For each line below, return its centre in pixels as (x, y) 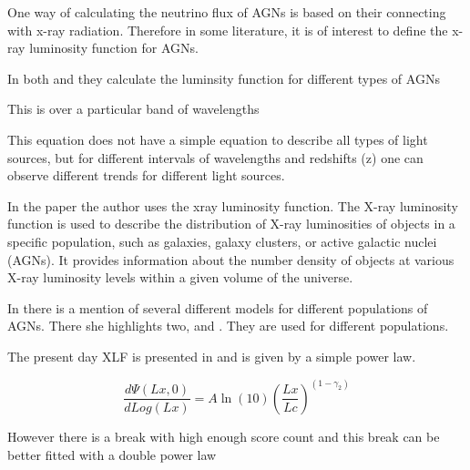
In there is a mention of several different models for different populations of (218, 307)
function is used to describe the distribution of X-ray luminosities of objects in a (231, 224)
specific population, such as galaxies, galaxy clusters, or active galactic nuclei (222, 241)
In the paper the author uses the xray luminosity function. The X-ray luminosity (233, 205)
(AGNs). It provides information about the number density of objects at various (231, 259)
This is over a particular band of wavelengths (133, 109)
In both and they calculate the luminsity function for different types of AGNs (224, 78)
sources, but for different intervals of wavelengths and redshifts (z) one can (215, 157)
